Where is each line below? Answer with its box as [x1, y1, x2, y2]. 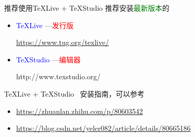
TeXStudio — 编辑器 [16, 54, 81, 64]
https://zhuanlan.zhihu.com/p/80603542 [16, 105, 143, 116]
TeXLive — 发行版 [16, 19, 74, 30]
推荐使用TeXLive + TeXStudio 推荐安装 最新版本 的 [4, 3, 169, 13]
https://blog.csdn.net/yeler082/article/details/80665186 [16, 123, 191, 133]
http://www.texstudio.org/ [16, 71, 101, 82]
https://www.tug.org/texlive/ [16, 37, 109, 48]
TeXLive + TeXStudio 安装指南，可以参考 [4, 88, 144, 99]
